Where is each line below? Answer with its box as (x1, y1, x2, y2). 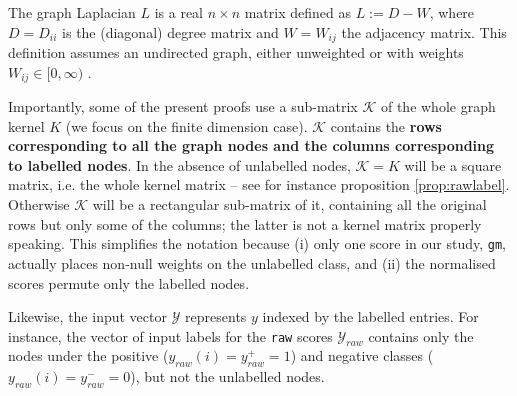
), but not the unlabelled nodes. (130, 366, 325, 387)
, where (429, 2, 475, 22)
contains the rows (330, 115, 442, 136)
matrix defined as (244, 2, 351, 22)
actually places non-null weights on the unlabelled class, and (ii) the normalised (8, 252, 496, 273)
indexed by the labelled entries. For (262, 306, 479, 327)
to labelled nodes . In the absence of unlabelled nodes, (8, 154, 351, 175)
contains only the (368, 325, 474, 346)
